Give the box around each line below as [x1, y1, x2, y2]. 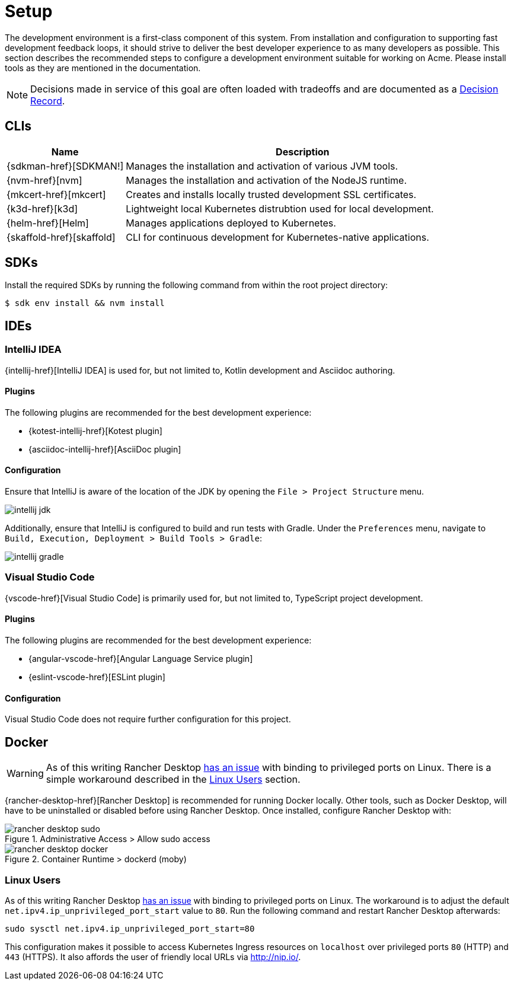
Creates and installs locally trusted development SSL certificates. [126, 188, 417, 200]
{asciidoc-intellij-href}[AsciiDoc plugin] [28, 444, 181, 454]
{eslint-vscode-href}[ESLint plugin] [28, 672, 165, 683]
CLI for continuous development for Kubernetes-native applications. [126, 231, 429, 243]
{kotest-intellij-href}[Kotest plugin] [28, 425, 162, 436]
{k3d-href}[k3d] [7, 202, 78, 215]
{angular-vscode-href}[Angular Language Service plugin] [28, 654, 253, 664]
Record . [30, 94, 65, 107]
